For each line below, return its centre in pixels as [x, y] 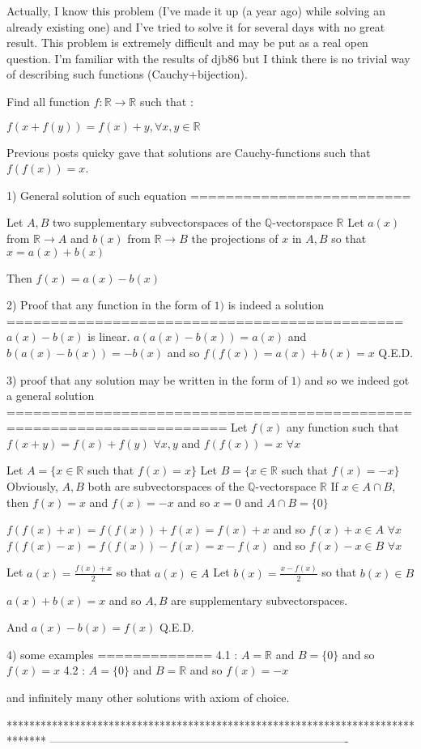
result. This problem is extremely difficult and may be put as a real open [187, 43]
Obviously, [32, 486]
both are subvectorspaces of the [166, 486]
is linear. [109, 336]
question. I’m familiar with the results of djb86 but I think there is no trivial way [208, 58]
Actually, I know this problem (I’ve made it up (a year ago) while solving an [196, 11]
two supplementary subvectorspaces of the [157, 222]
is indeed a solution [276, 305]
